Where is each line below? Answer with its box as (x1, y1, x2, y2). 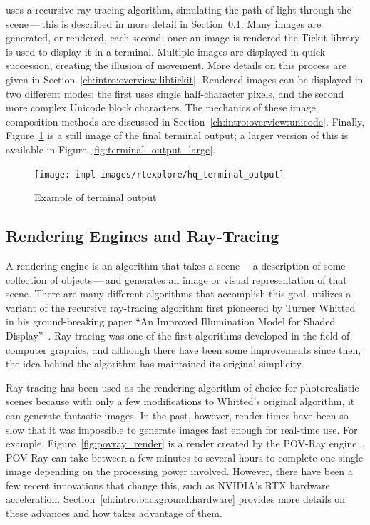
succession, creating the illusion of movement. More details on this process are (6, 58, 346, 73)
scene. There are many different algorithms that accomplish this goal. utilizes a (6, 286, 351, 301)
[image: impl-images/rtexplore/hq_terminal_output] (34, 169, 284, 180)
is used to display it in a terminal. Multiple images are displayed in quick (6, 44, 326, 58)
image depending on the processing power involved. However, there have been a (6, 464, 353, 479)
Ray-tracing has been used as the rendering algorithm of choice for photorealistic (6, 379, 359, 394)
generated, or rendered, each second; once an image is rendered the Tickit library (6, 30, 360, 45)
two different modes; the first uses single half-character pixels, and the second (6, 86, 344, 101)
